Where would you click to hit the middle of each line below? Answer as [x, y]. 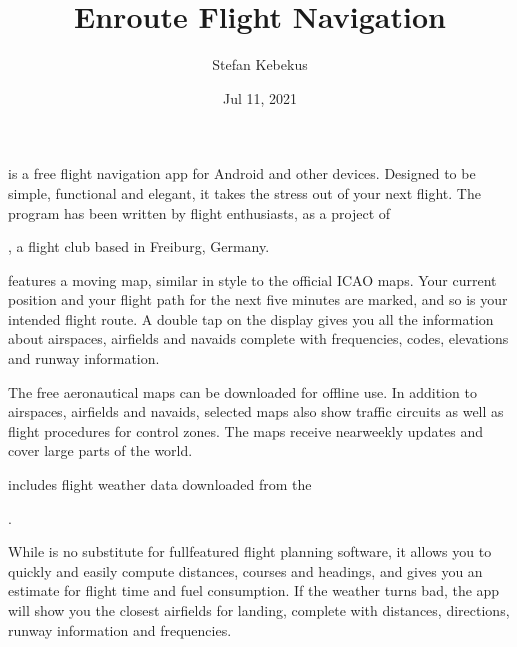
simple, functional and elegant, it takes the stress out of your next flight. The [244, 192]
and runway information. [84, 358]
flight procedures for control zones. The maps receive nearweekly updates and [245, 430]
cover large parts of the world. [100, 450]
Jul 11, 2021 [260, 97]
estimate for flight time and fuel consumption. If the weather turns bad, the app [254, 590]
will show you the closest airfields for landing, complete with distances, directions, [259, 610]
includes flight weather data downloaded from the [160, 484]
